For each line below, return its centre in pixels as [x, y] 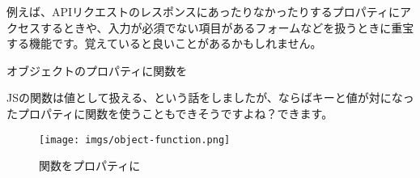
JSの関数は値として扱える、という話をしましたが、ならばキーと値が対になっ [210, 97]
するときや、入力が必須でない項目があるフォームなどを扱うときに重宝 [227, 27]
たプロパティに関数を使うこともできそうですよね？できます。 [170, 113]
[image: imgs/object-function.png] [135, 140]
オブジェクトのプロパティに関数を [97, 70]
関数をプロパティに [90, 165]
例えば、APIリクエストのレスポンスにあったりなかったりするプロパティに [203, 11]
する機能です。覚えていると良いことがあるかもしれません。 [164, 43]
